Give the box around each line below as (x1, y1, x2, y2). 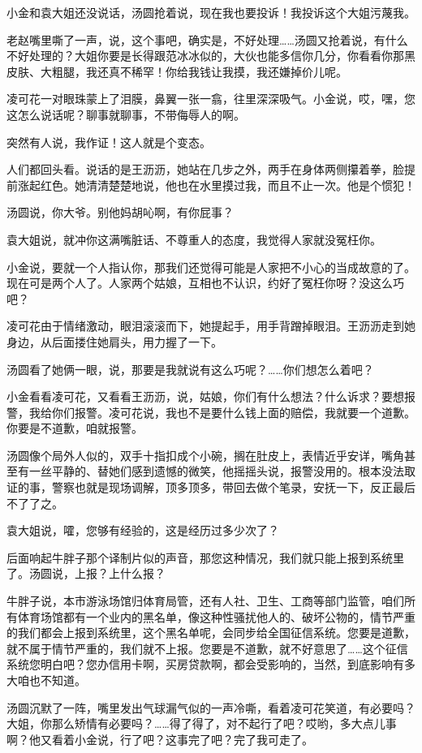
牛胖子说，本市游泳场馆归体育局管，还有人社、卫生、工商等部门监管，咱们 (6, 592, 404, 609)
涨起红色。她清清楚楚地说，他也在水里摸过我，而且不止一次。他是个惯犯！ (17, 176, 416, 193)
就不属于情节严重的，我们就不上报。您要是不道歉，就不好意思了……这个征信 (6, 639, 408, 656)
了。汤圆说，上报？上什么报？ (6, 565, 166, 582)
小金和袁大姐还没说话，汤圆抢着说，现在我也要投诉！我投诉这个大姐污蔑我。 (6, 4, 416, 20)
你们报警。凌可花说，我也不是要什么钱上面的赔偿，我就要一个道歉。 (51, 403, 416, 420)
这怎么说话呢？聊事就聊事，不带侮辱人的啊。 (6, 105, 245, 123)
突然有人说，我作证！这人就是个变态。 (6, 133, 211, 150)
